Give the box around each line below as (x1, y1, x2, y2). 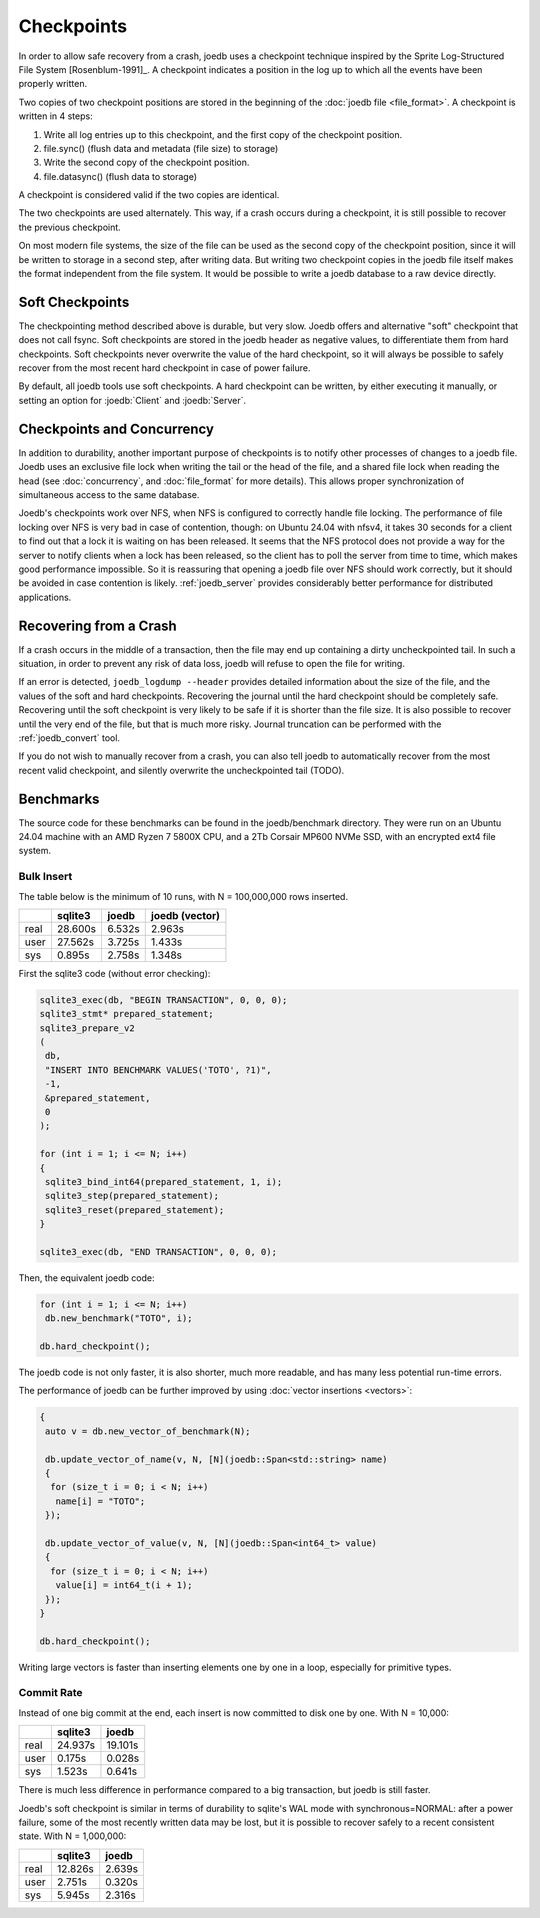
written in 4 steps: (18, 110, 94, 122)
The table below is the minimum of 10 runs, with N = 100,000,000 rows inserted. (18, 890, 349, 902)
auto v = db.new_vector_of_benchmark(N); (45, 1425, 251, 1437)
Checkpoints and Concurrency (18, 420, 215, 437)
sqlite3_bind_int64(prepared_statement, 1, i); (45, 1176, 283, 1187)
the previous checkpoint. (18, 221, 122, 233)
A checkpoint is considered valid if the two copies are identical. (18, 189, 280, 201)
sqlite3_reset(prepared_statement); (45, 1204, 225, 1215)
